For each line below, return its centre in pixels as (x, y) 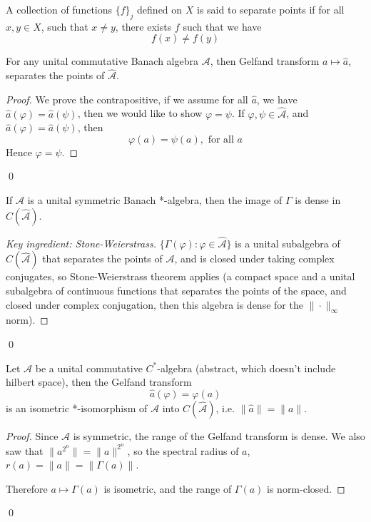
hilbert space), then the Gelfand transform (99, 382)
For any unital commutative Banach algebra (102, 61)
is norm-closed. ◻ (306, 488)
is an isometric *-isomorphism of (77, 408)
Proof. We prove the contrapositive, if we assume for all (127, 99)
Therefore (27, 488)
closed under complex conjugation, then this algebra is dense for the (154, 304)
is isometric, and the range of (168, 488)
